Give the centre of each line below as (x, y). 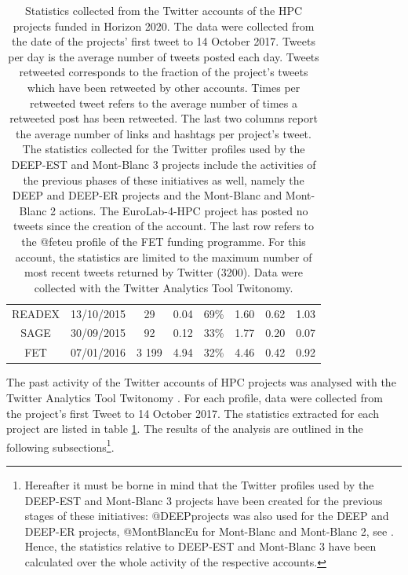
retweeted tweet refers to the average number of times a (164, 103)
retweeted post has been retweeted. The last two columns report (164, 118)
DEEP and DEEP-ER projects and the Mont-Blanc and (147, 195)
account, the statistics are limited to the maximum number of (164, 256)
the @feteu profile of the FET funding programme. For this (164, 241)
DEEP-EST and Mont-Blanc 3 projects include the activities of (164, 164)
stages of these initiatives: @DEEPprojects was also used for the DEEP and (207, 516)
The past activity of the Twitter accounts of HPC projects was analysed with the (201, 382)
